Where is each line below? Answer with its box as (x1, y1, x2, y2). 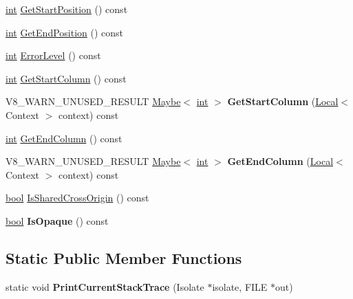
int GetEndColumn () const (6, 131, 122, 145)
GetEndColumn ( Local (227, 154, 334, 168)
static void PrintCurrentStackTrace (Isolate (6, 279, 204, 294)
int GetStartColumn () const (6, 71, 127, 85)
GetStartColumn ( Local (227, 94, 339, 109)
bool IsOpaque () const (6, 213, 109, 228)
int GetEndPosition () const (6, 25, 124, 39)
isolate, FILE (212, 279, 268, 294)
